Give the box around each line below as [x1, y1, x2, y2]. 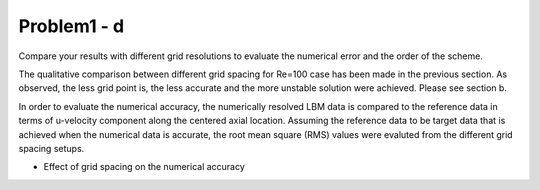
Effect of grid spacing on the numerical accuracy [43, 161, 245, 173]
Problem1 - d [18, 15, 125, 37]
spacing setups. [18, 142, 85, 154]
